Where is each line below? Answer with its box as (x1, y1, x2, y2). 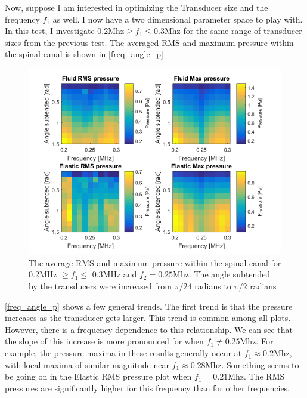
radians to (194, 280, 231, 292)
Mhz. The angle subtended (173, 268, 271, 280)
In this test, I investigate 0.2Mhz (5, 24, 125, 37)
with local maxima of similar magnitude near (5, 358, 169, 371)
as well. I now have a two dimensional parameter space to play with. (52, 13, 303, 25)
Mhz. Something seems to (205, 358, 299, 371)
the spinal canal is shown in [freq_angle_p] (5, 48, 163, 60)
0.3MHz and (92, 268, 137, 280)
